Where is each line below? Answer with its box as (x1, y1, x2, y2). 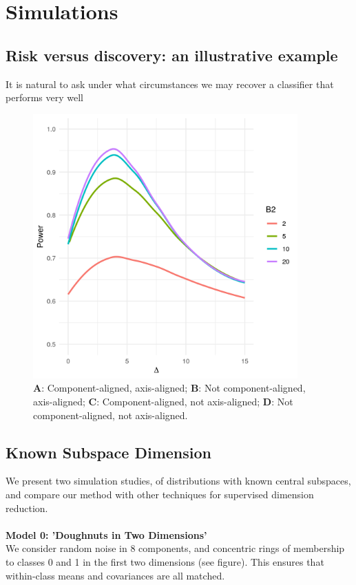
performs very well (6, 90, 83, 105)
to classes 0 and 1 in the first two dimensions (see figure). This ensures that (6, 554, 324, 568)
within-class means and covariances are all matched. (6, 568, 225, 582)
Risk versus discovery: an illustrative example (6, 44, 338, 65)
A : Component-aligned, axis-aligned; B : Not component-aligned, (33, 381, 306, 395)
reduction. (6, 500, 48, 515)
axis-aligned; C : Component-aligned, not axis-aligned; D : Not (33, 394, 293, 408)
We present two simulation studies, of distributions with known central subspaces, (6, 474, 351, 488)
